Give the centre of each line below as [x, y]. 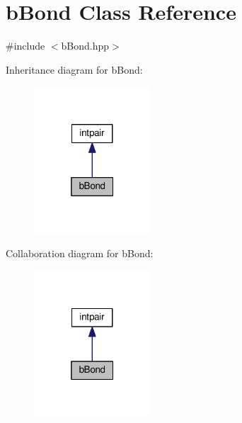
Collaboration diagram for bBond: [80, 253]
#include [25, 46]
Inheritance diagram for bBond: [74, 69]
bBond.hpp [85, 46]
